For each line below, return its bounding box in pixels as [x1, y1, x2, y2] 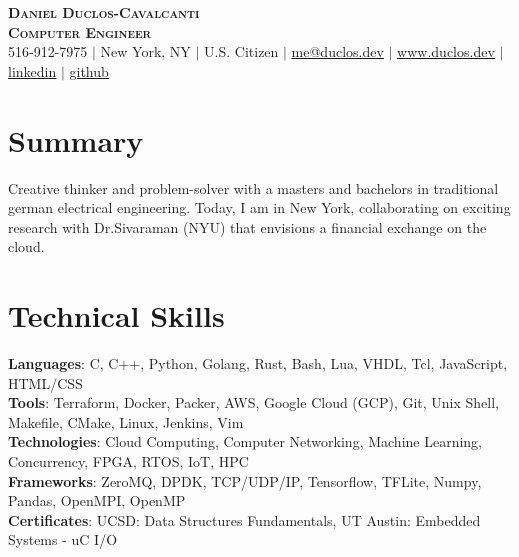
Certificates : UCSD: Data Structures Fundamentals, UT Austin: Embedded [8, 509, 481, 530]
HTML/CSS [8, 372, 83, 393]
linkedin [8, 60, 57, 81]
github [69, 60, 109, 81]
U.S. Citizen [204, 41, 279, 62]
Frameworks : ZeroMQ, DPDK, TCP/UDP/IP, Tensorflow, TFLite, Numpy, [8, 470, 482, 491]
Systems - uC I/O [8, 529, 118, 550]
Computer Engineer [8, 21, 152, 42]
